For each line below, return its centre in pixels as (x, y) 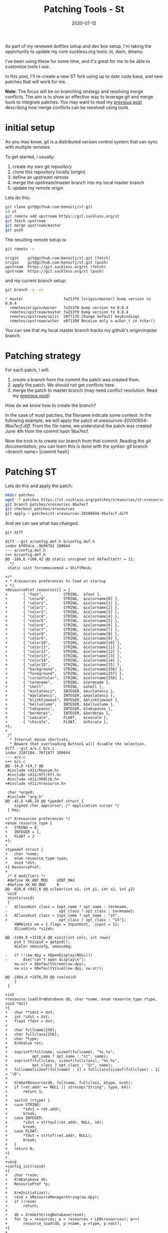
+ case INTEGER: (24, 1118)
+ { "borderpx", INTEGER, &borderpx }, (58, 713)
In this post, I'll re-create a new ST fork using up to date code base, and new (84, 76)
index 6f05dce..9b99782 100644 (38, 546)
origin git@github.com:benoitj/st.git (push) (57, 262)
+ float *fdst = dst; (30, 1021)
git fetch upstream (25, 221)
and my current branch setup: (36, 281)
